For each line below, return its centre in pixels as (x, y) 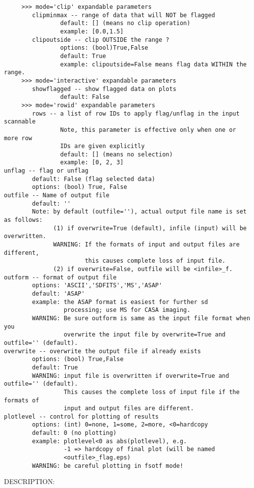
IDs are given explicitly (102, 146)
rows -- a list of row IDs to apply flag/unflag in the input (136, 113)
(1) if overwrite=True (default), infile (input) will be (150, 228)
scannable (20, 122)
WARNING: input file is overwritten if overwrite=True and (131, 376)
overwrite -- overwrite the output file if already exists (102, 351)
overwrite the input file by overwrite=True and (145, 335)
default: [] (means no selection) (116, 154)
